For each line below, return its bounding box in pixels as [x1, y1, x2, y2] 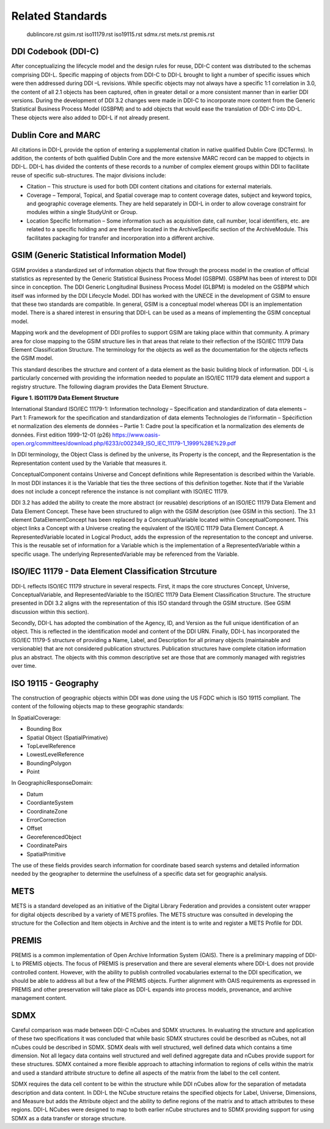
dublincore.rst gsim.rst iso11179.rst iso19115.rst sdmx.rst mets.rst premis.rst [26, 31, 215, 38]
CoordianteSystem [26, 799, 73, 807]
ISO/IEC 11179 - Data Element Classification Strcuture [11, 566, 217, 577]
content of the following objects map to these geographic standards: [11, 703, 185, 710]
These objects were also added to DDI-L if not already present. [11, 114, 170, 121]
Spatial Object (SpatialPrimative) [26, 734, 108, 741]
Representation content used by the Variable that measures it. [11, 459, 167, 467]
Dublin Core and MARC [11, 130, 101, 140]
